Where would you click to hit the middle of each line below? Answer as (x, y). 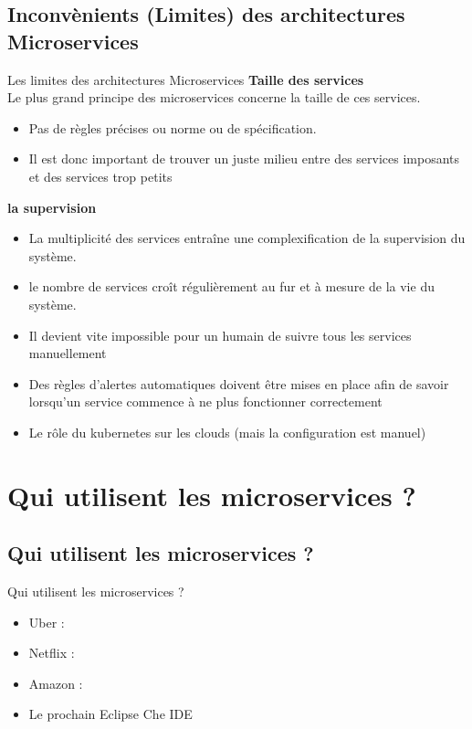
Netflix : (52, 653)
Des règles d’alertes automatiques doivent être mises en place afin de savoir (239, 383)
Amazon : (56, 683)
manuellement (68, 353)
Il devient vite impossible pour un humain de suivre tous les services (220, 335)
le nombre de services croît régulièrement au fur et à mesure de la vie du (231, 286)
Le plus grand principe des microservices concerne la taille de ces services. (214, 97)
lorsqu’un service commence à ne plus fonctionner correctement (205, 401)
